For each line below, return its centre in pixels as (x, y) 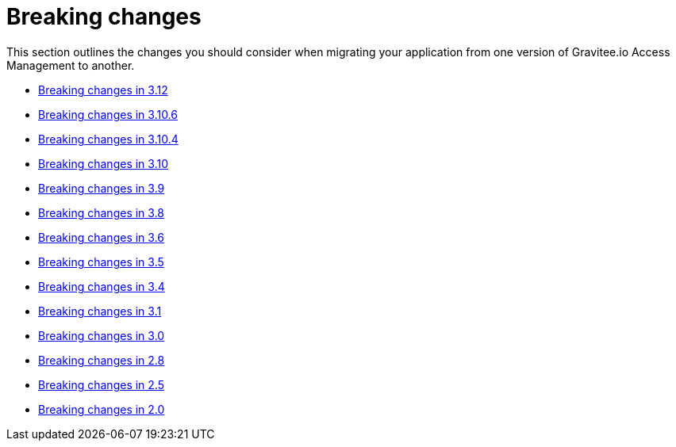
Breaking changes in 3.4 (102, 286)
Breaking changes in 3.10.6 (108, 114)
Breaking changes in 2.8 (102, 360)
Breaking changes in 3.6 (102, 237)
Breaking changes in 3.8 (102, 212)
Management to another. (71, 65)
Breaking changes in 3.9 (102, 188)
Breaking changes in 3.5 (101, 262)
